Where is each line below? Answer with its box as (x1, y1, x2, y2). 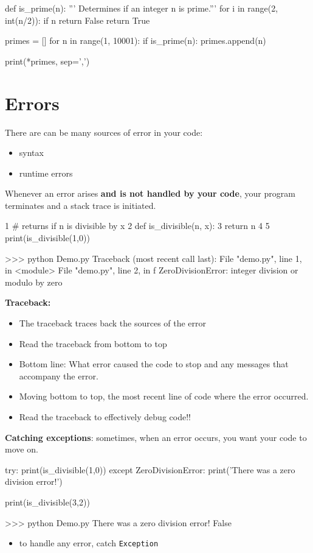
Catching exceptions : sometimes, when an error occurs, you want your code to (5, 431, 307, 443)
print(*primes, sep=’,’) (5, 54, 90, 67)
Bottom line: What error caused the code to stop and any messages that (19, 358, 289, 370)
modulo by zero (5, 275, 63, 288)
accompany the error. (19, 369, 98, 382)
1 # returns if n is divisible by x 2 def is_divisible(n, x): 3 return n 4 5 (5, 219, 270, 232)
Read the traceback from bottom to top (19, 337, 167, 350)
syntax (19, 146, 44, 159)
